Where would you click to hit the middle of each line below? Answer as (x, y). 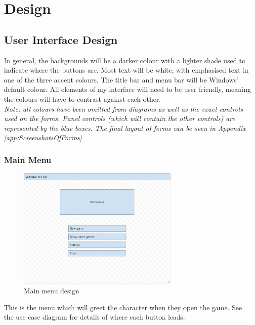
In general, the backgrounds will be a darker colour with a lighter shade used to (125, 60)
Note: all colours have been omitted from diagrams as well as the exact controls (124, 108)
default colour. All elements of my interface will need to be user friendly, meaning (127, 89)
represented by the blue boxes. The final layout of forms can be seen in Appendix (125, 128)
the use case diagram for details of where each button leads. (95, 317)
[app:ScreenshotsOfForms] (43, 138)
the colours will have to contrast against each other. (83, 99)
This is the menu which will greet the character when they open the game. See (123, 307)
